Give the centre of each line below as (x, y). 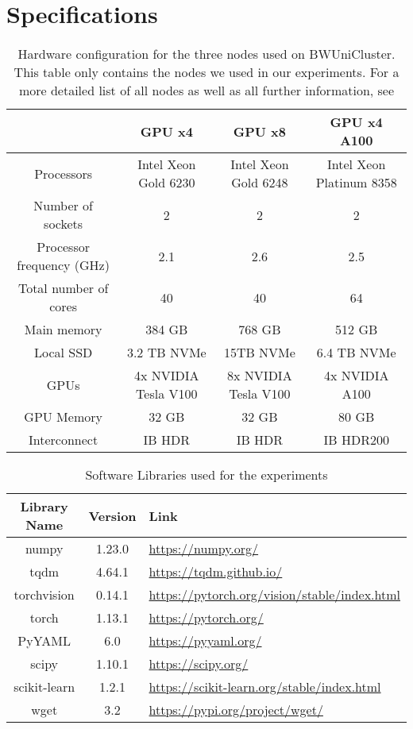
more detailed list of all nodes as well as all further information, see (206, 91)
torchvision (44, 595)
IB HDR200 (356, 440)
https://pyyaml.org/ (205, 641)
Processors (64, 173)
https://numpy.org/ (204, 549)
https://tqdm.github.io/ (216, 572)
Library (44, 507)
